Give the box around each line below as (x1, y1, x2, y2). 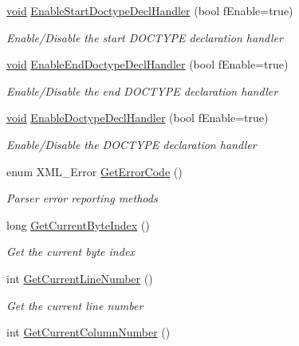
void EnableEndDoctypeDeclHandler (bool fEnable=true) (6, 56, 289, 73)
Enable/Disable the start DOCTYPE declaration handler (6, 29, 283, 45)
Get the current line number (6, 297, 144, 313)
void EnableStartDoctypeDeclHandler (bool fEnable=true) (6, 2, 293, 18)
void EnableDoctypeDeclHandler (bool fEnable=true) (6, 109, 269, 126)
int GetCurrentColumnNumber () (6, 324, 171, 340)
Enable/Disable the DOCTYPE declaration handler (6, 136, 257, 152)
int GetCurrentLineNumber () (6, 269, 153, 286)
